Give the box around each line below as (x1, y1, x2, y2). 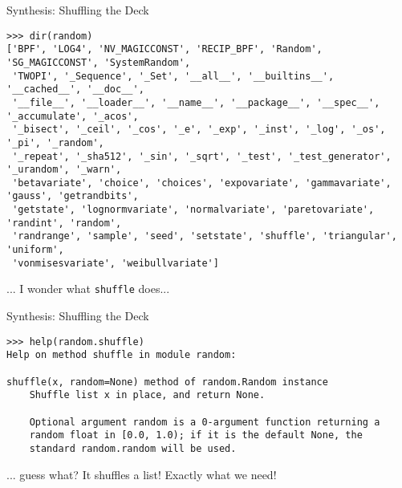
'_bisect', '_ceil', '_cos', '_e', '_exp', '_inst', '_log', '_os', (12, 124, 386, 136)
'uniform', (6, 244, 64, 256)
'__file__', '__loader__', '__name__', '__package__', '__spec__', (12, 96, 380, 108)
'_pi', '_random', (6, 136, 104, 148)
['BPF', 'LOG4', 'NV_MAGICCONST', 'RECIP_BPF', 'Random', (6, 43, 323, 55)
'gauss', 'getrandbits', (6, 190, 139, 202)
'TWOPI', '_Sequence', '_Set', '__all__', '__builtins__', (12, 70, 335, 82)
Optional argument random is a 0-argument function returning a (29, 416, 380, 428)
